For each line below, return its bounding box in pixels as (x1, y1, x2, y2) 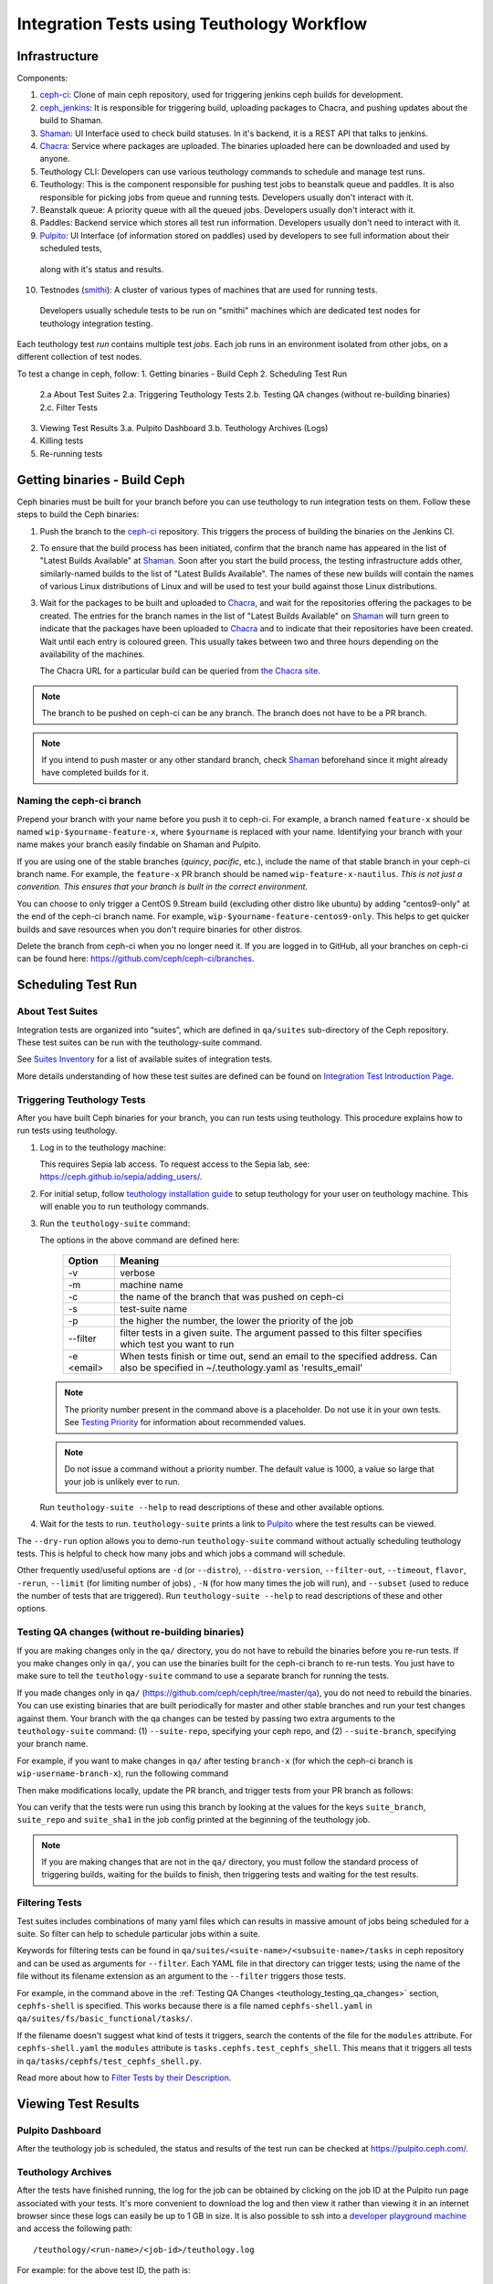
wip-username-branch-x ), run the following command (16, 1768, 229, 1779)
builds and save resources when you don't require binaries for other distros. (16, 924, 303, 935)
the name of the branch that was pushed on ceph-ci (120, 1291, 344, 1304)
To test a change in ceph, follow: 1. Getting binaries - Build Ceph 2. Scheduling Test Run (16, 368, 347, 379)
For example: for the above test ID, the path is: (16, 2265, 191, 2276)
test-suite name (120, 1303, 187, 1316)
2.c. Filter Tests (39, 402, 98, 413)
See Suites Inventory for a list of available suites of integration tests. (16, 1053, 273, 1064)
